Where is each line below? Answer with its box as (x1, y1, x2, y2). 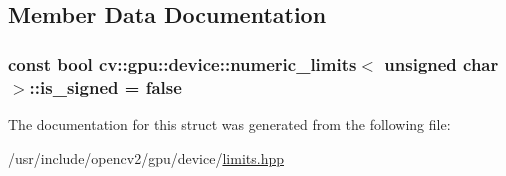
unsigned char (384, 51, 499, 76)
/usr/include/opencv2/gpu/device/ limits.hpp (8, 147, 284, 168)
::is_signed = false (29, 74, 182, 99)
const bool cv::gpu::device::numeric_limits (8, 51, 357, 76)
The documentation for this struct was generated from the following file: (8, 113, 451, 134)
